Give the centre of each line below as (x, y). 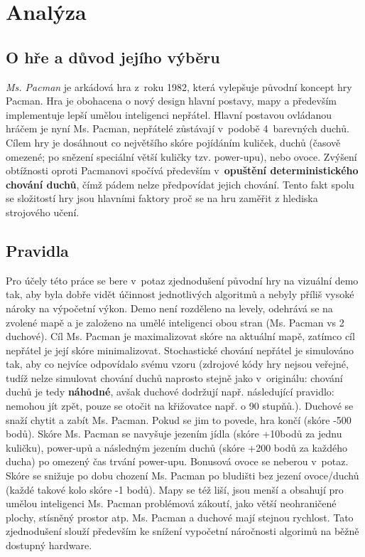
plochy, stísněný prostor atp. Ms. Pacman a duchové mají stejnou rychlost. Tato (180, 517)
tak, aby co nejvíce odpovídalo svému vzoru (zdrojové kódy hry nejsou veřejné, (177, 364)
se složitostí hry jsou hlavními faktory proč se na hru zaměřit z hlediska (162, 198)
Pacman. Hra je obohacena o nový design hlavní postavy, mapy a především (171, 101)
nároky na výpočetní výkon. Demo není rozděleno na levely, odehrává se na (169, 308)
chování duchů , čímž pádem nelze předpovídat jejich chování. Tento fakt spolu (180, 184)
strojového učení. (43, 212)
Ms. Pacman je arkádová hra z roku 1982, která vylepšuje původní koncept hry (179, 86)
